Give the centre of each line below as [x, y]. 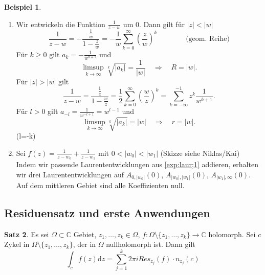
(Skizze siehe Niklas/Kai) [200, 153]
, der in [84, 244]
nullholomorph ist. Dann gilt [151, 244]
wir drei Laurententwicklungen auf [70, 174]
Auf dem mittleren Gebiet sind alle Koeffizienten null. [100, 185]
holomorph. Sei [232, 234]
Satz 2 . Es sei [27, 234]
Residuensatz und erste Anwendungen [107, 213]
